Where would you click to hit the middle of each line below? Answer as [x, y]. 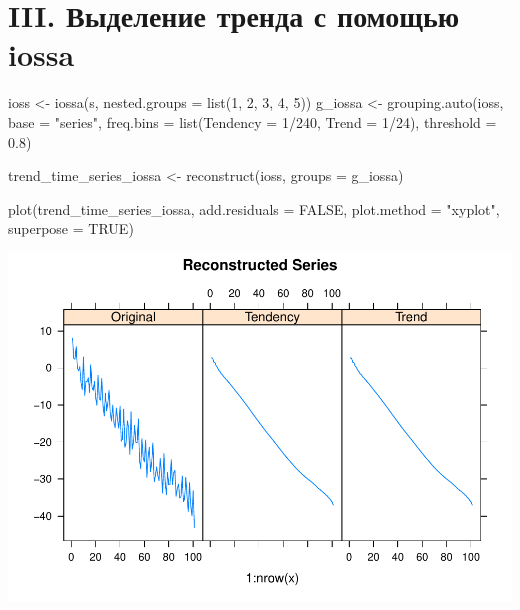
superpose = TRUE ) [71, 228]
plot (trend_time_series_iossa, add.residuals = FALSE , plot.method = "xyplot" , [254, 208]
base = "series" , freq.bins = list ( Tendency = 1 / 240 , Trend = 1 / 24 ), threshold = [252, 121]
